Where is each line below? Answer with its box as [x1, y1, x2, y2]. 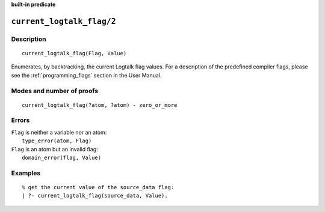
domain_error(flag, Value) [22, 154, 102, 162]
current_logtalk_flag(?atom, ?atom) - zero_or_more [22, 101, 178, 108]
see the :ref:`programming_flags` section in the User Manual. [11, 71, 162, 79]
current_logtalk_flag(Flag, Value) [22, 50, 127, 56]
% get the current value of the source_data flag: [22, 184, 175, 190]
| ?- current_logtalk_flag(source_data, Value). [22, 192, 168, 199]
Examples [11, 169, 41, 177]
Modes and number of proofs [11, 86, 99, 95]
